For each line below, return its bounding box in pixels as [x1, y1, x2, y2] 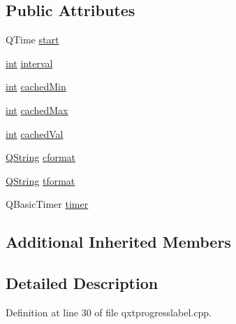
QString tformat [6, 173, 75, 188]
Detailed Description [6, 272, 158, 294]
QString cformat [6, 150, 76, 164]
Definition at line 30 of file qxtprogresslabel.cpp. [6, 304, 212, 319]
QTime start [6, 32, 59, 47]
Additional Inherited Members [6, 231, 231, 253]
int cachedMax [6, 102, 68, 117]
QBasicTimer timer [6, 197, 89, 211]
